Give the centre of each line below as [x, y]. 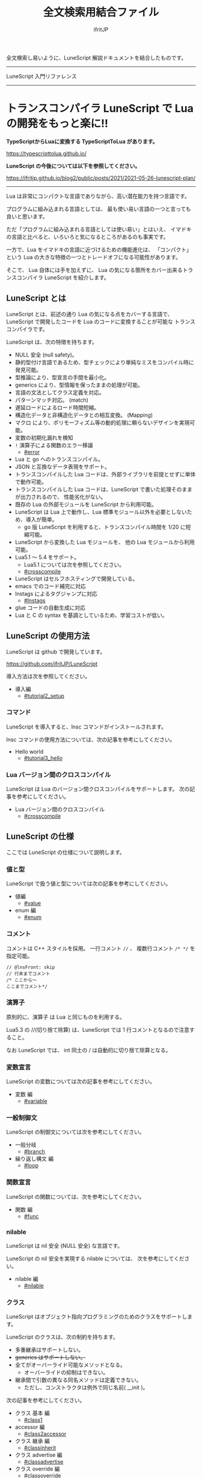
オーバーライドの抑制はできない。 [66, 1372]
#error [32, 452]
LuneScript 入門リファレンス [41, 76]
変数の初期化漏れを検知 [44, 437]
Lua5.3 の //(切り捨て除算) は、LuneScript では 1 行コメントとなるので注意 [98, 1029]
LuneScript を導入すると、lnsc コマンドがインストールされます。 [87, 727]
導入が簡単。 [41, 519]
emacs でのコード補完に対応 [50, 586]
